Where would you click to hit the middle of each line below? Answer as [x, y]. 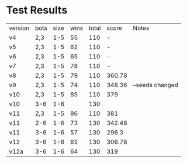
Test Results [37, 10]
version [19, 28]
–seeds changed [155, 85]
